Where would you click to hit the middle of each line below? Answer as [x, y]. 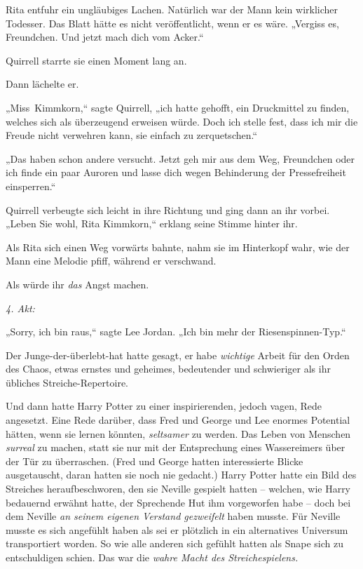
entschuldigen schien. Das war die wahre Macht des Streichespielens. [152, 557]
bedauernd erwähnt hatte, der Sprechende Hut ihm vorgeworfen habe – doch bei [178, 502]
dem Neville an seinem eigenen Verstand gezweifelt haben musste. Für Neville [173, 516]
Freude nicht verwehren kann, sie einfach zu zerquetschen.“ [132, 135]
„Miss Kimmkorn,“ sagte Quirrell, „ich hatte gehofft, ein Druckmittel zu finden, [178, 107]
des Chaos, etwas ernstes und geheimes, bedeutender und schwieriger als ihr [168, 369]
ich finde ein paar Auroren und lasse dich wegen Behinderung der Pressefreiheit [176, 172]
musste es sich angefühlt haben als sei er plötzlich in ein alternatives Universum [177, 529]
